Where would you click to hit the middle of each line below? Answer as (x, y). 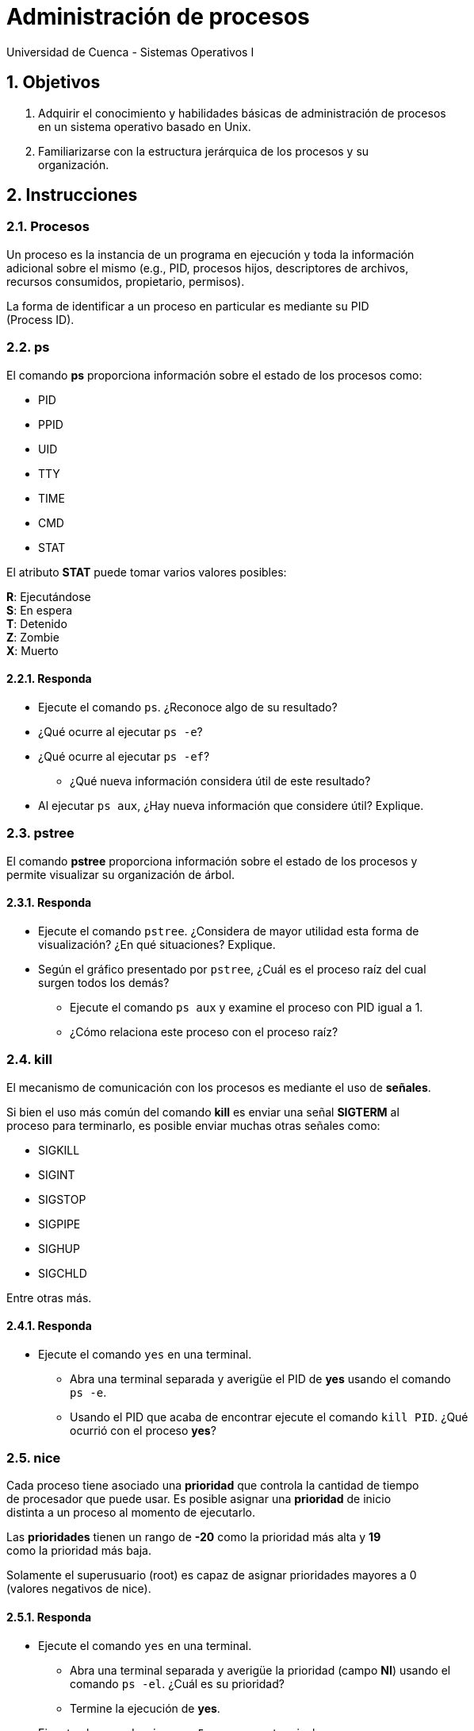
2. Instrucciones (72, 195)
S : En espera (40, 610)
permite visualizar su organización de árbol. (120, 874)
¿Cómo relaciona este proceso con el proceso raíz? (204, 1031)
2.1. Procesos (48, 227)
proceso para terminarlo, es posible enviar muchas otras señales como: (193, 1125)
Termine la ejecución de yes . (145, 1708)
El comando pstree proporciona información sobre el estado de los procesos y (212, 861)
